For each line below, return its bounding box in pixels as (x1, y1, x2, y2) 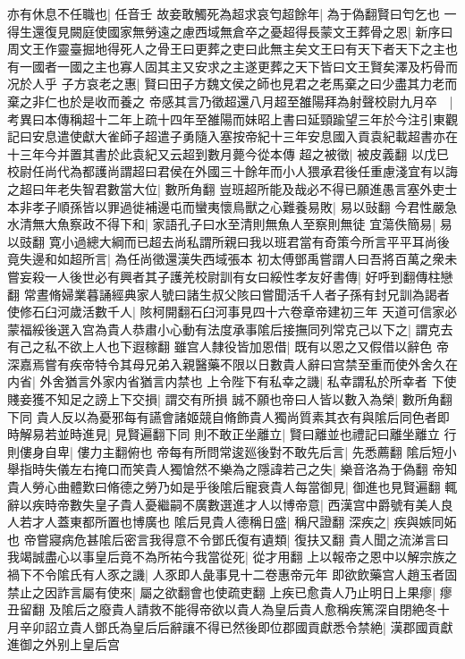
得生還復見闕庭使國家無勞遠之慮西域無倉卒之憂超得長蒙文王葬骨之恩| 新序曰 (7, 21, 453, 40)
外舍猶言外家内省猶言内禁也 (39, 372, 203, 391)
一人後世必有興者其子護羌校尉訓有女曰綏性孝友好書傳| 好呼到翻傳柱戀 (44, 266, 453, 285)
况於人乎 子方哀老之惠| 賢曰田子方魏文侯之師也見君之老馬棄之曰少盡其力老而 (7, 74, 458, 93)
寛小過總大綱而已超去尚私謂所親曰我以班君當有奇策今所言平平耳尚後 (48, 232, 450, 250)
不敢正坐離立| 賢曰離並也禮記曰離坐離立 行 (207, 425, 457, 444)
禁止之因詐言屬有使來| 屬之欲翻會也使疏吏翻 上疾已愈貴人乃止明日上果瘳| (7, 582, 436, 601)
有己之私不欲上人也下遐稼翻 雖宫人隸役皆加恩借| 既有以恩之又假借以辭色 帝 (7, 337, 449, 356)
